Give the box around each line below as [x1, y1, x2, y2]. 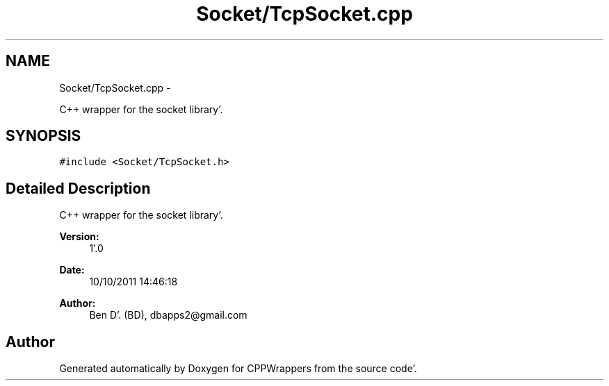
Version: [59, 230, 99, 243]
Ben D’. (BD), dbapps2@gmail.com [89, 309, 247, 321]
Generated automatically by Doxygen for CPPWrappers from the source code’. [59, 362, 417, 375]
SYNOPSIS [6, 127, 81, 145]
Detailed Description [6, 179, 151, 197]
